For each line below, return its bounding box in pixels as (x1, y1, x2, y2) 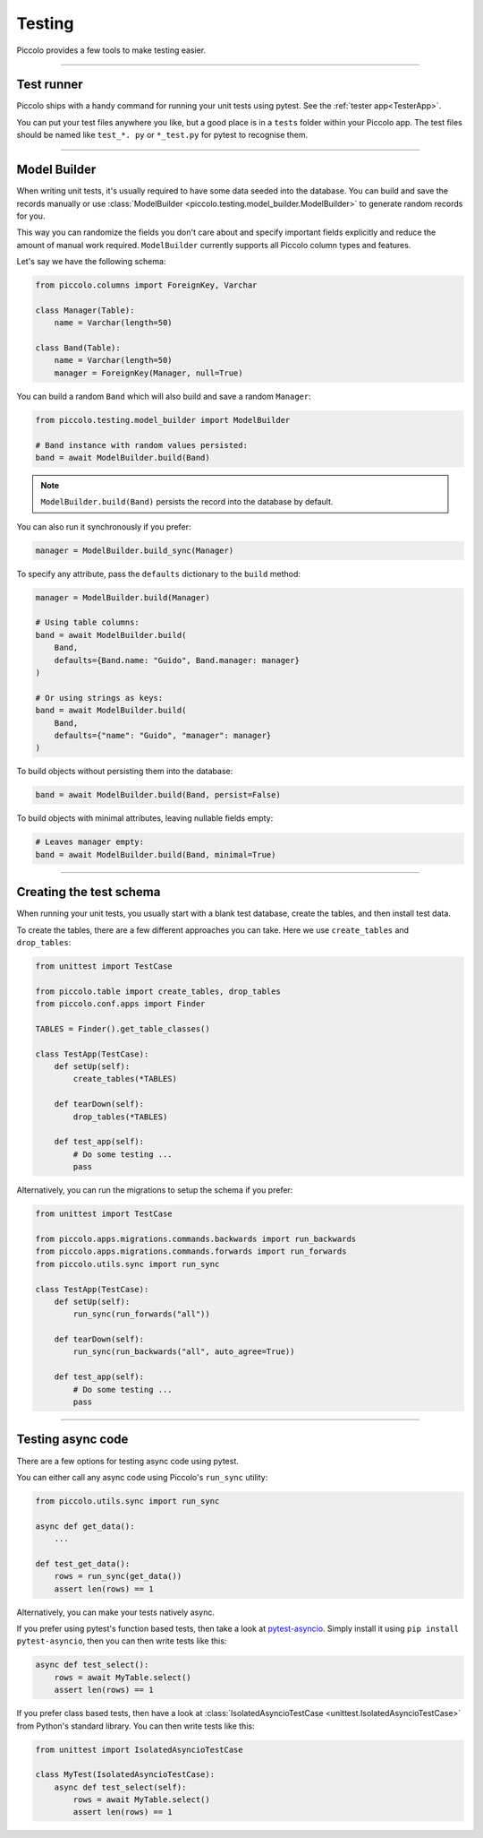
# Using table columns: (35, 617, 140, 627)
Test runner (16, 77, 84, 92)
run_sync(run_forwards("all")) (72, 1309, 210, 1319)
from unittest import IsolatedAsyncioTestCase (35, 1744, 243, 1755)
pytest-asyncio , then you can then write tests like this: (16, 1635, 227, 1646)
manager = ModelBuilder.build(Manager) (35, 592, 210, 602)
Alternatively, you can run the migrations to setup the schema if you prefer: (16, 1185, 293, 1195)
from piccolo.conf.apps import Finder (35, 999, 206, 1009)
